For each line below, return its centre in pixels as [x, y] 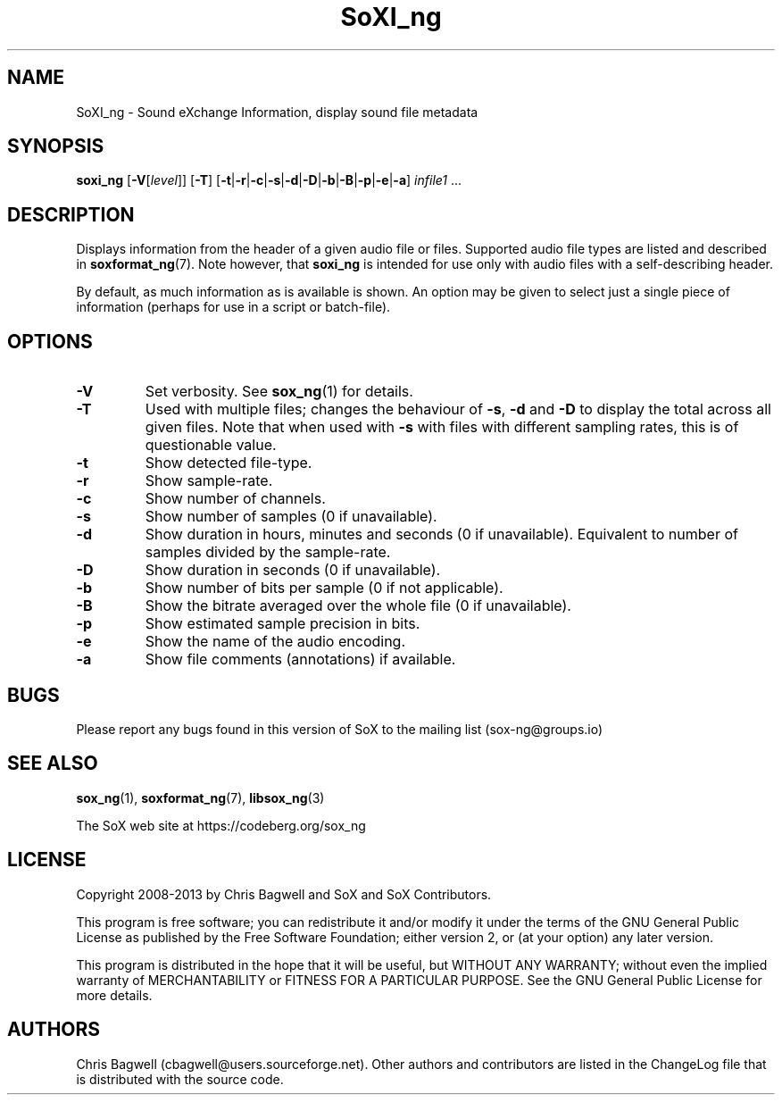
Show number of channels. [235, 499]
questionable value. [211, 445]
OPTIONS [50, 341]
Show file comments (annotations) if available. [300, 660]
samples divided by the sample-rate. [268, 552]
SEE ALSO [53, 764]
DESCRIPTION [71, 214]
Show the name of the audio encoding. [275, 642]
